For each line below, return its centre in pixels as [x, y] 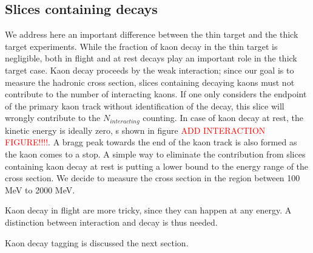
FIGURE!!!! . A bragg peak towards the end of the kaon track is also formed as [151, 142]
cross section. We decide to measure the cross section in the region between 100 [153, 178]
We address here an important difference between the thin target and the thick [152, 34]
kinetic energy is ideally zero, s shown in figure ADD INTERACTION [135, 130]
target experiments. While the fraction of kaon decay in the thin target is [141, 46]
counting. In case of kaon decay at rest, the [223, 118]
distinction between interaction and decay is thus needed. [111, 222]
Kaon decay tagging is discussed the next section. [97, 242]
